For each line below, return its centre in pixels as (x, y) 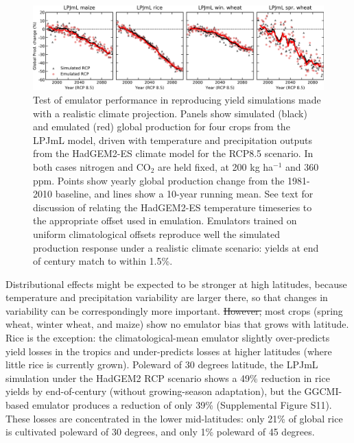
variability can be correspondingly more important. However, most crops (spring (174, 310)
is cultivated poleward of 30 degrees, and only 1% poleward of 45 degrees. (160, 432)
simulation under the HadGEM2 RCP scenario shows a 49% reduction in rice (168, 378)
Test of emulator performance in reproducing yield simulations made (177, 99)
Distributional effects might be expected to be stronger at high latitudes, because (176, 284)
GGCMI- (323, 391)
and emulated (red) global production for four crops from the (162, 127)
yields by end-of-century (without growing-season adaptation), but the (153, 391)
